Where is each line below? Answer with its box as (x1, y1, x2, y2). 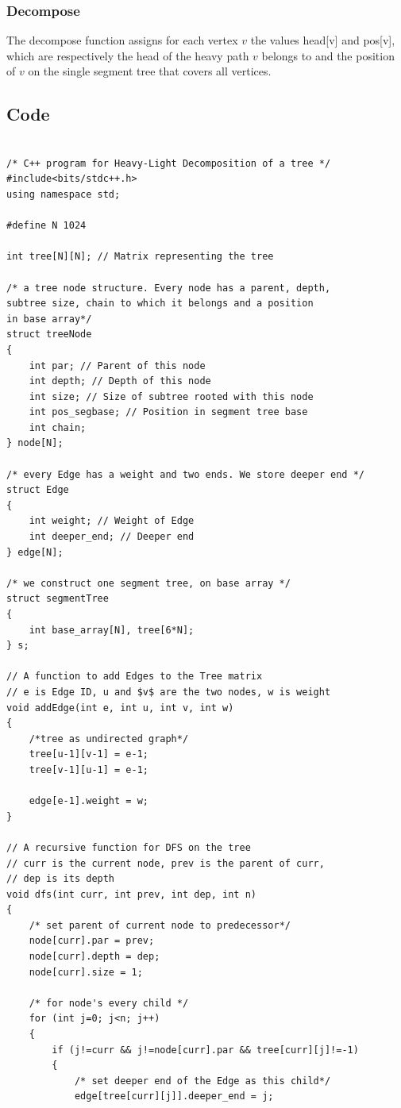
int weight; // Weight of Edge (29, 515, 195, 527)
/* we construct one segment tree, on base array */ (6, 577, 291, 589)
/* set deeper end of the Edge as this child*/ (74, 1075, 331, 1087)
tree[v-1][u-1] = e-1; (29, 764, 148, 775)
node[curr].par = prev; (29, 935, 155, 947)
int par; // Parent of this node (29, 360, 206, 371)
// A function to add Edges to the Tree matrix (6, 671, 263, 683)
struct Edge (6, 484, 69, 496)
